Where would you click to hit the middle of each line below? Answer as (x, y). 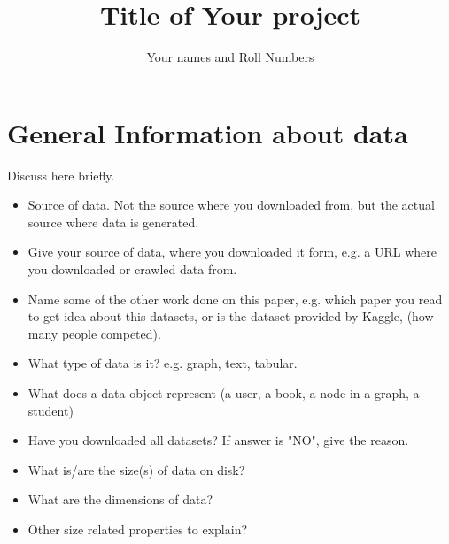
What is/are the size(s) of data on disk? (136, 469)
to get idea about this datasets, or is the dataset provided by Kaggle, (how (231, 316)
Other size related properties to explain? (138, 529)
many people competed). (94, 333)
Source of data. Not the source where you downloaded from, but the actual (231, 205)
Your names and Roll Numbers (230, 57)
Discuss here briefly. (61, 175)
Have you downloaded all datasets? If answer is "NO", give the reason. (218, 440)
